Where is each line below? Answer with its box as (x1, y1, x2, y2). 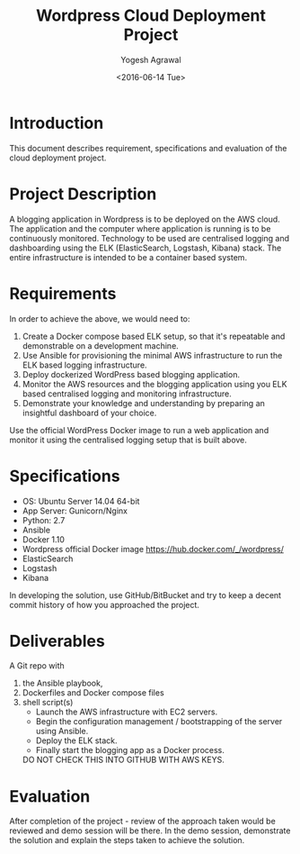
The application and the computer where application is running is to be (9, 223, 271, 234)
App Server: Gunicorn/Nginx (22, 505, 128, 516)
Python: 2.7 (22, 514, 66, 525)
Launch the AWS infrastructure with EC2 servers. (35, 706, 218, 717)
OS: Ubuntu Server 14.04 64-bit (22, 495, 140, 506)
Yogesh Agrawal (120, 54, 181, 65)
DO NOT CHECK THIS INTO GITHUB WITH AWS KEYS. (22, 754, 225, 766)
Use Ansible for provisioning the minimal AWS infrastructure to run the (22, 350, 283, 360)
